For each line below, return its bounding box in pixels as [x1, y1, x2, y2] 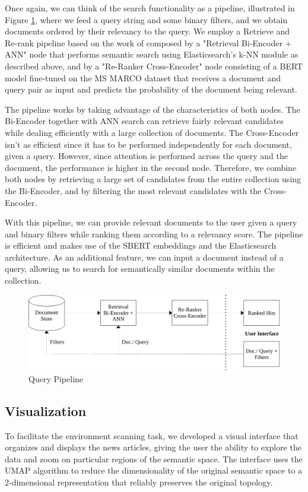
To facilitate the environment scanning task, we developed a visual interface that [5, 429, 299, 442]
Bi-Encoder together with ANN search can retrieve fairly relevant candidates [5, 115, 284, 127]
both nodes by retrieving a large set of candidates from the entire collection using [5, 173, 301, 185]
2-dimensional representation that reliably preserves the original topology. [5, 475, 273, 488]
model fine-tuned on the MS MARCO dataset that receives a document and [5, 71, 281, 84]
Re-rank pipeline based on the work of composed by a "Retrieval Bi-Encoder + [5, 36, 292, 49]
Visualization [5, 401, 87, 420]
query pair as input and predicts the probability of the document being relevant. [5, 83, 297, 96]
